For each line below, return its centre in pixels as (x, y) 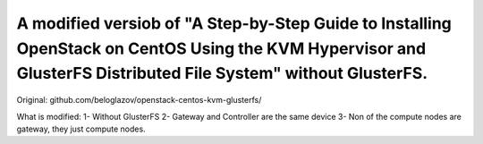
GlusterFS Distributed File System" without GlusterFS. (222, 74)
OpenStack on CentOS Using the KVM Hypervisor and (221, 48)
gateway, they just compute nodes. (81, 129)
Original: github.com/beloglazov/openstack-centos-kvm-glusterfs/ (139, 100)
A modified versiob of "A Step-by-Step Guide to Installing (234, 23)
